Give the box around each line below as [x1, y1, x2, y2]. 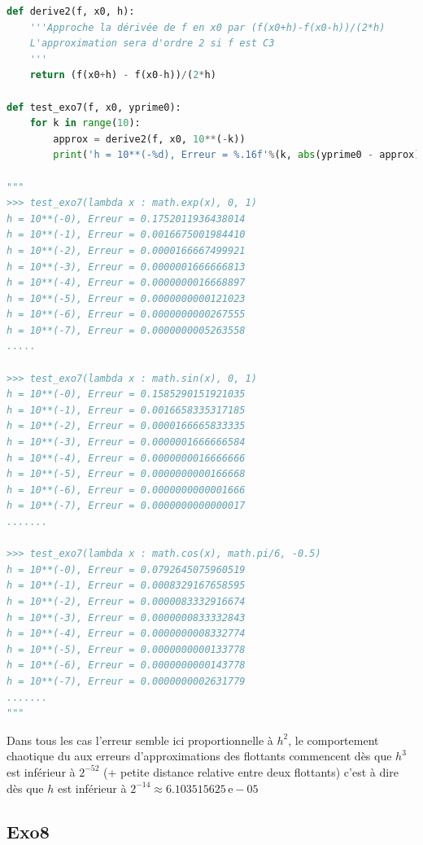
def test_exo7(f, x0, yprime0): [7, 101, 181, 113]
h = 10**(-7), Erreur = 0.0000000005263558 [7, 324, 246, 336]
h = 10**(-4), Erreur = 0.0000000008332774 [7, 628, 246, 640]
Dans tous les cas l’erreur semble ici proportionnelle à [7, 731, 273, 748]
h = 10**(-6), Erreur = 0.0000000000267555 [7, 309, 246, 321]
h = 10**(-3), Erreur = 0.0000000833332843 [7, 611, 246, 624]
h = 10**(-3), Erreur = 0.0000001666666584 [7, 436, 246, 449]
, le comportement [288, 731, 379, 748]
